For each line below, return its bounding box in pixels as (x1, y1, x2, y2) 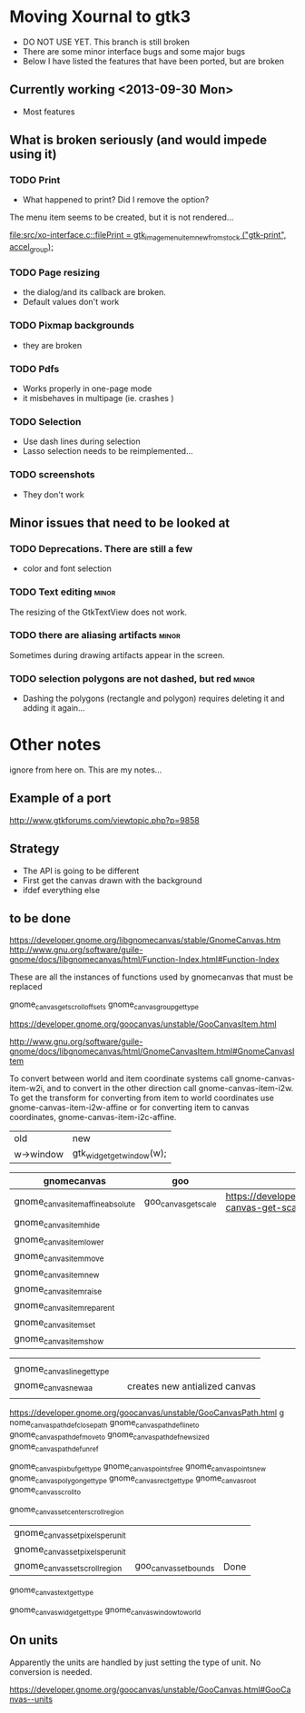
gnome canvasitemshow (14, 1332, 104, 1346)
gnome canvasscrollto (9, 1484, 82, 1497)
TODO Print (9, 174, 61, 187)
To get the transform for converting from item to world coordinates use (9, 1092, 275, 1104)
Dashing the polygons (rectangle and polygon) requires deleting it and (22, 693, 285, 704)
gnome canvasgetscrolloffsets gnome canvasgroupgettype (9, 999, 200, 1012)
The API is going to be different (22, 865, 140, 876)
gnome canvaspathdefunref (9, 1441, 99, 1453)
